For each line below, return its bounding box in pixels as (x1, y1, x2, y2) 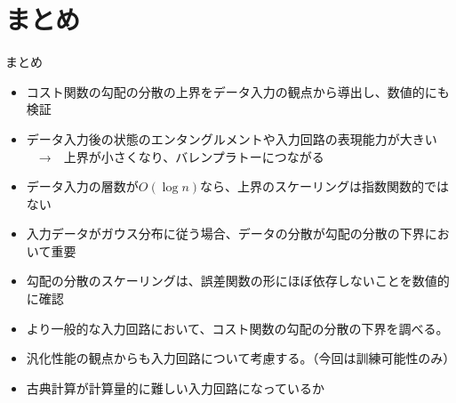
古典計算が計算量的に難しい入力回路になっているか (26, 378, 325, 397)
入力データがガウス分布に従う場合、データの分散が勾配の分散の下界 (26, 224, 425, 243)
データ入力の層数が (26, 177, 139, 196)
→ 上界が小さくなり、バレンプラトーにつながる (38, 147, 324, 165)
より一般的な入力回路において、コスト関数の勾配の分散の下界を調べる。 (26, 318, 449, 337)
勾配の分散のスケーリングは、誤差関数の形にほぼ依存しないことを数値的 (26, 271, 450, 290)
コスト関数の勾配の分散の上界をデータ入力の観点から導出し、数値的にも (26, 82, 450, 101)
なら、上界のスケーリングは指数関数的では (200, 177, 450, 196)
